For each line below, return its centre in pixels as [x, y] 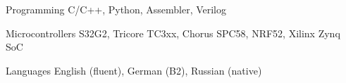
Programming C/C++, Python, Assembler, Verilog [116, 9]
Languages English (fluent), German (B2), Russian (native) [134, 70]
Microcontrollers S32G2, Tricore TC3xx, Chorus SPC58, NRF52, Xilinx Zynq [173, 33]
